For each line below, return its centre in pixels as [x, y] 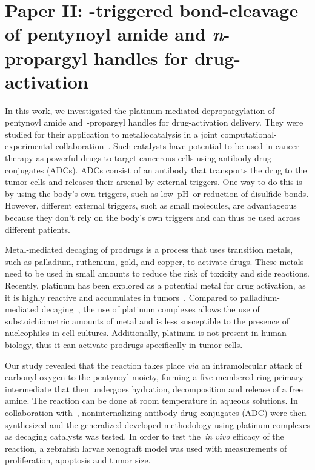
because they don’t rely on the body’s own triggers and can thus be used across [153, 217]
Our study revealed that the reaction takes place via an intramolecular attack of [154, 365]
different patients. [38, 229]
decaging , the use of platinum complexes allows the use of [151, 309]
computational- [249, 134]
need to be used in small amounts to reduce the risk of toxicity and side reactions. [157, 273]
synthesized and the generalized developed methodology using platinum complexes [157, 424]
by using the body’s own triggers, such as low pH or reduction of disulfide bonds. [157, 193]
